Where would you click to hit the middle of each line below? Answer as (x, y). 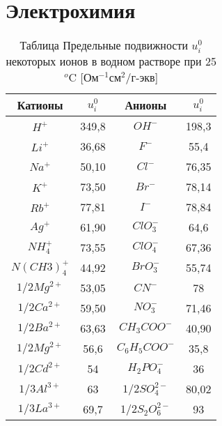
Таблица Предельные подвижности (104, 45)
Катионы (40, 105)
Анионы (146, 105)
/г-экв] (142, 77)
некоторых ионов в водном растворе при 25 (111, 61)
